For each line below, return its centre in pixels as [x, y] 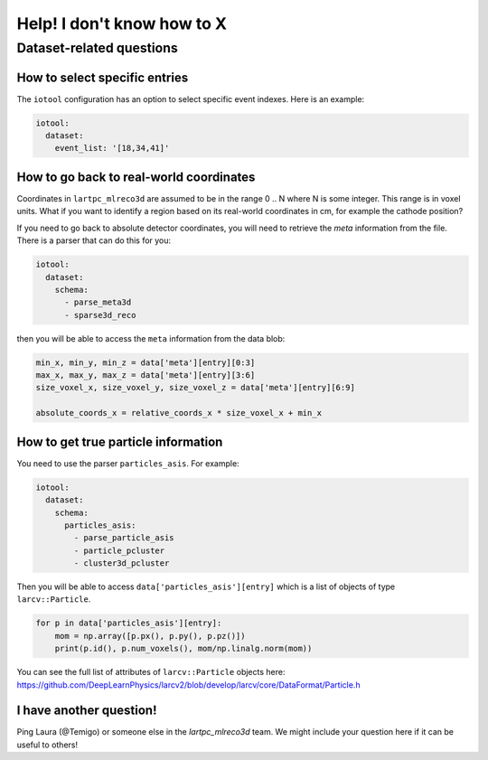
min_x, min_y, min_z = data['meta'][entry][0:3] [145, 362]
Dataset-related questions [97, 48]
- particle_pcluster [119, 550]
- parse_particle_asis [124, 538]
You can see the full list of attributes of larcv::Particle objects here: [151, 672]
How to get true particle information [120, 441]
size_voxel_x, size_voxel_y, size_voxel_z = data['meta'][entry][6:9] [196, 388]
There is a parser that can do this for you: [94, 240]
